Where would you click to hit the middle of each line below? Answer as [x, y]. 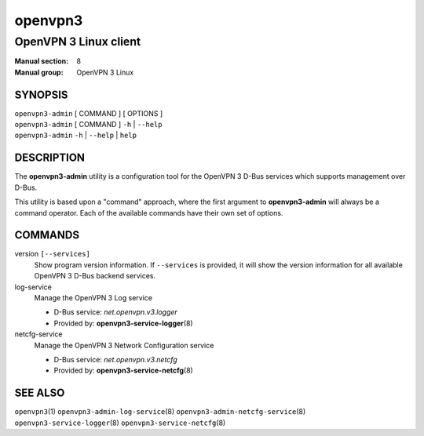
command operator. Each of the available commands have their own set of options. [149, 213]
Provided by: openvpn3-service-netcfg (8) [124, 371]
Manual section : [42, 61]
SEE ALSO [40, 393]
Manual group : [39, 72]
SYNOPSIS [41, 94]
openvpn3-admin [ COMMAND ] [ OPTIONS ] [89, 113]
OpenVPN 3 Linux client [78, 42]
